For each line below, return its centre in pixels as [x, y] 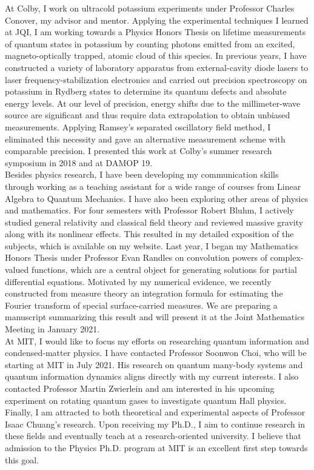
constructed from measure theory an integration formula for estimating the [144, 293]
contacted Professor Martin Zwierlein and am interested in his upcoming [140, 388]
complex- [287, 257]
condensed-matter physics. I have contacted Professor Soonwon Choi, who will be [156, 353]
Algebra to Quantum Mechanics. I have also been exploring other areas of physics [157, 198]
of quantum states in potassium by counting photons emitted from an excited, [150, 43]
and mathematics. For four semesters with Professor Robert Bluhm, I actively [149, 210]
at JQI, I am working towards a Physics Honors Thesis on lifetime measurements [155, 32]
